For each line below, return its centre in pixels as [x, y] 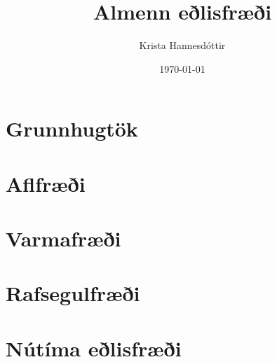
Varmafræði [63, 238]
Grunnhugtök [72, 128]
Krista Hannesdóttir [182, 45]
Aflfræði [46, 183]
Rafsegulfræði [73, 293]
